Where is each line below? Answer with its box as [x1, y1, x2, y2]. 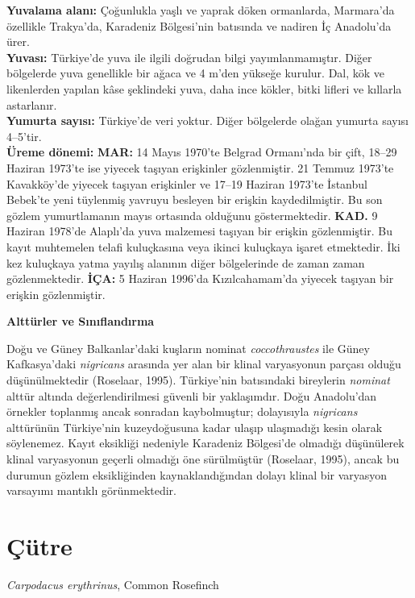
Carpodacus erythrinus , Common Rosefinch [6, 575, 219, 592]
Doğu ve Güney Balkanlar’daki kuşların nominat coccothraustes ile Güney [6, 339, 370, 356]
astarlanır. [6, 96, 57, 113]
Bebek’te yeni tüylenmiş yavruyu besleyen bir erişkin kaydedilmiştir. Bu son [6, 191, 383, 208]
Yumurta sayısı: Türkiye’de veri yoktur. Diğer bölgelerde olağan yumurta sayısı [6, 112, 409, 129]
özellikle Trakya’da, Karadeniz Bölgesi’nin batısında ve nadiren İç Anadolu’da [6, 17, 392, 34]
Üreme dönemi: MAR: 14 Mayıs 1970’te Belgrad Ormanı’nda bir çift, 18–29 [6, 143, 397, 160]
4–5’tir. [6, 127, 42, 144]
